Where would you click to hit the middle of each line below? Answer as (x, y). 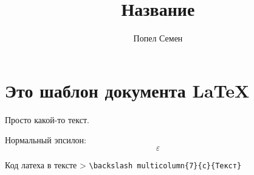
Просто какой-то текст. (47, 119)
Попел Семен (158, 38)
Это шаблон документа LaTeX (127, 90)
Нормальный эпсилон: (46, 140)
